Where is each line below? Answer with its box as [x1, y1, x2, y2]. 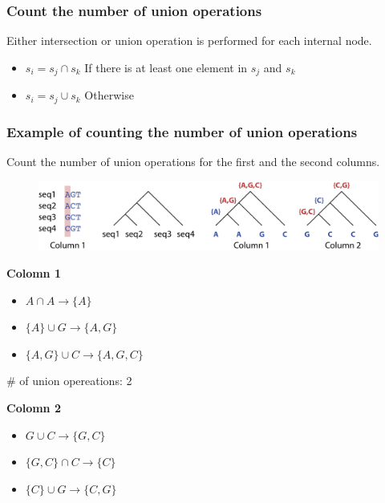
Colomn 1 [6, 265, 61, 282]
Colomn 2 [6, 400, 61, 416]
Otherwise [84, 87, 134, 103]
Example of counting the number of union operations [6, 121, 358, 141]
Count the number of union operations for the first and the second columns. [6, 152, 380, 169]
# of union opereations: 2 [6, 372, 132, 389]
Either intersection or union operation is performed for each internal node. [6, 32, 372, 49]
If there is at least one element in [84, 59, 248, 75]
